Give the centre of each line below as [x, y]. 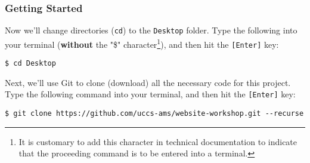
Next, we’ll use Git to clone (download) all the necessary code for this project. [148, 82]
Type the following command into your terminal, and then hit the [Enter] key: [150, 94]
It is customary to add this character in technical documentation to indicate [158, 141]
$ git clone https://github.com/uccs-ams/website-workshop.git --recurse [154, 114]
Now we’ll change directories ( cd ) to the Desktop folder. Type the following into [151, 30]
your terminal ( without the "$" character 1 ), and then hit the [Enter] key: [142, 43]
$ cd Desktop [30, 64]
